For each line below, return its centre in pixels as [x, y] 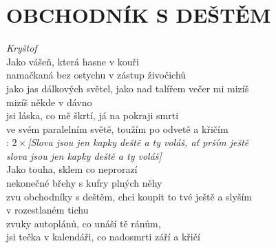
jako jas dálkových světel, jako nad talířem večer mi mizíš [128, 88]
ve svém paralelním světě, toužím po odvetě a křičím [117, 128]
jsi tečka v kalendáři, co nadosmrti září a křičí [103, 237]
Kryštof [22, 48]
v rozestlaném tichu [47, 210]
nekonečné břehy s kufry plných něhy [84, 183]
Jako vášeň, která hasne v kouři [73, 61]
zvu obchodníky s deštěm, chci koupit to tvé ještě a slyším [129, 196]
